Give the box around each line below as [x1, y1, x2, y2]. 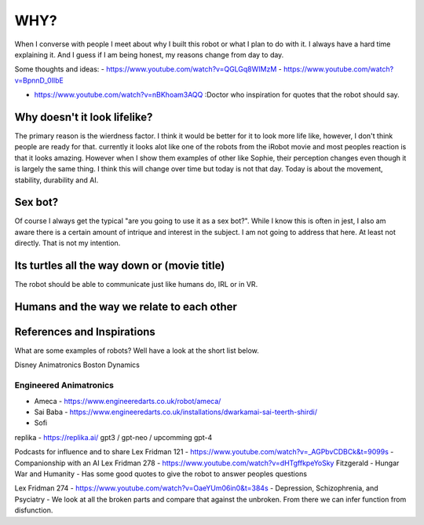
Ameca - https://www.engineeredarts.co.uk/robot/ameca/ [34, 396, 221, 406]
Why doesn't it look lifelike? [14, 110, 153, 123]
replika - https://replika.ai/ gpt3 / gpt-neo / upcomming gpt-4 [14, 432, 213, 442]
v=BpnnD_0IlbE [14, 75, 64, 85]
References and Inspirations [14, 325, 156, 338]
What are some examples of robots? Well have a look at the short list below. [14, 346, 259, 355]
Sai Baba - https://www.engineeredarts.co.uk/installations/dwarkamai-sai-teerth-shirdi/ [34, 407, 318, 417]
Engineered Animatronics [14, 380, 114, 391]
